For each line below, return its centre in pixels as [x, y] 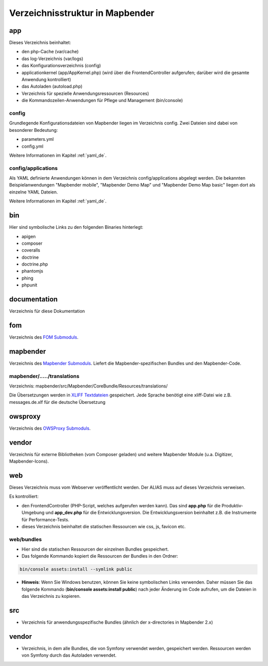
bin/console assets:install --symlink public [76, 569]
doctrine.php [35, 264]
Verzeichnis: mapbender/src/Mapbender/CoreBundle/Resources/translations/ [89, 386]
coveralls [31, 250]
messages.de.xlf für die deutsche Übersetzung [57, 402]
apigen [29, 236]
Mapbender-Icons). [29, 461]
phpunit [29, 285]
